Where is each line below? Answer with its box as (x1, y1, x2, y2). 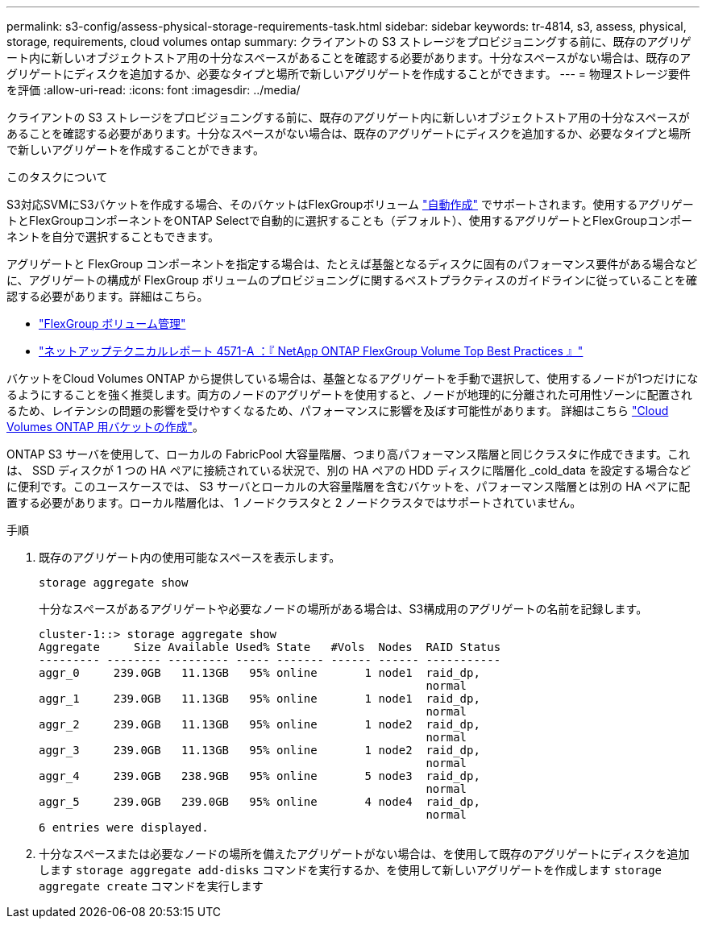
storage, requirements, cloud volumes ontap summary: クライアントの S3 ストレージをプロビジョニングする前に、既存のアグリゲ (6, 35, 691, 48)
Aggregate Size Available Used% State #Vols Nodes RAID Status (39, 641, 501, 653)
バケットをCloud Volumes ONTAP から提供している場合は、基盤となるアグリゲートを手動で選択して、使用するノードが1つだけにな (6, 371, 699, 385)
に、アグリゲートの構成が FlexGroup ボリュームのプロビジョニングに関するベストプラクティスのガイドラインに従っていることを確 (6, 273, 697, 287)
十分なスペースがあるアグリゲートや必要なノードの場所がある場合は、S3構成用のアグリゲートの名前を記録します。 (39, 602, 648, 616)
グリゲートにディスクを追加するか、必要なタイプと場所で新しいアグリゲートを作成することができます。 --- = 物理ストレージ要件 (6, 67, 691, 81)
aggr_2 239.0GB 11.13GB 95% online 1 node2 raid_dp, (39, 718, 480, 731)
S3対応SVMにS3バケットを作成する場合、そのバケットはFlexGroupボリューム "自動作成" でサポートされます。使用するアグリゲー (6, 197, 694, 211)
